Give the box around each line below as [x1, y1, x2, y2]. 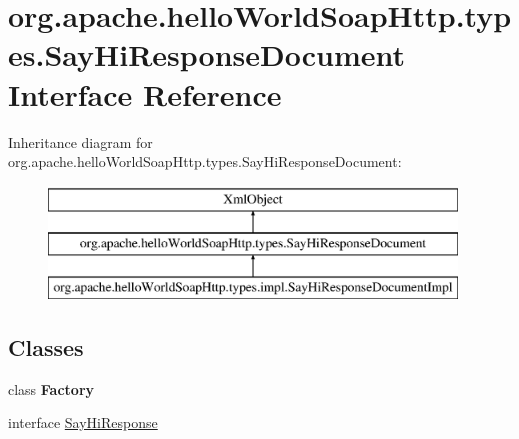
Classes [8, 332, 84, 363]
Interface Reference [8, 73, 282, 114]
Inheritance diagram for [8, 131, 153, 152]
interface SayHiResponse [8, 412, 158, 433]
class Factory [8, 378, 95, 399]
